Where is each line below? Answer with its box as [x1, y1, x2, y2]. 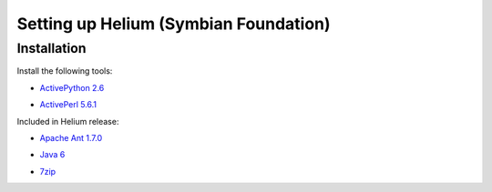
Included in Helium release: [16, 116, 119, 126]
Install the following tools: [16, 66, 113, 76]
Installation [16, 40, 87, 56]
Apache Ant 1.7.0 [39, 132, 103, 143]
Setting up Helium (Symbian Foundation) [16, 14, 332, 34]
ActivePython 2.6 [39, 82, 105, 93]
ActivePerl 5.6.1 [39, 99, 97, 110]
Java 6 [39, 149, 66, 160]
